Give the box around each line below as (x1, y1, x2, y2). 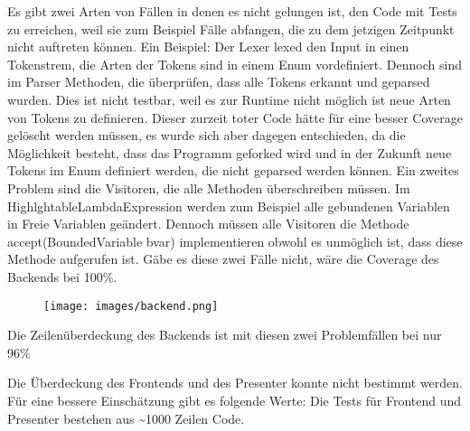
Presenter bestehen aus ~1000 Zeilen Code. (7, 408, 245, 427)
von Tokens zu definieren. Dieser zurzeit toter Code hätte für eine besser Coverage (7, 108, 463, 126)
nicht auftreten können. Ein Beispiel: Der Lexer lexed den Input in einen (7, 37, 409, 56)
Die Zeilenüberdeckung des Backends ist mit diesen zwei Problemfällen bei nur (7, 325, 442, 344)
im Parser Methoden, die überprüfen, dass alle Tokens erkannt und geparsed (7, 72, 430, 91)
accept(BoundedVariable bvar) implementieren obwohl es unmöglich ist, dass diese (7, 231, 463, 250)
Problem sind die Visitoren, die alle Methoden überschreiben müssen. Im (7, 178, 410, 197)
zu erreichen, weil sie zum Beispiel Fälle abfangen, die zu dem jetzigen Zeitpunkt (7, 19, 455, 38)
